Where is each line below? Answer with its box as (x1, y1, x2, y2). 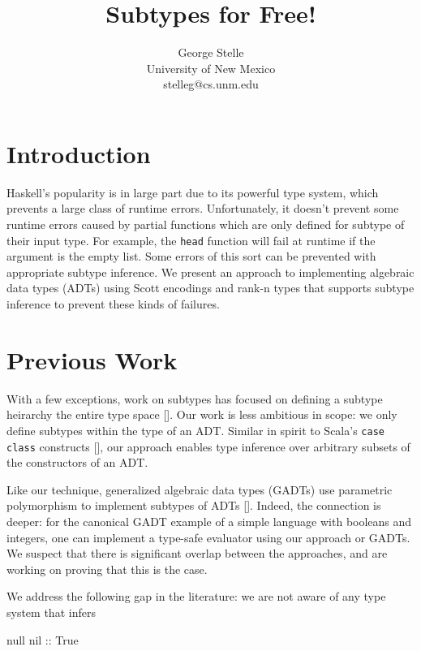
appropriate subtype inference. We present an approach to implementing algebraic (6, 263, 415, 280)
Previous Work (6, 343, 178, 376)
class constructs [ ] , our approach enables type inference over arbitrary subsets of (6, 438, 410, 455)
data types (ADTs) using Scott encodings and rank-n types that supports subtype (6, 279, 415, 296)
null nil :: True (6, 631, 79, 648)
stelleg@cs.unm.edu (163, 75, 259, 93)
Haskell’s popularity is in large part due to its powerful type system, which (6, 183, 379, 200)
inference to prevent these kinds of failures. (6, 295, 220, 313)
